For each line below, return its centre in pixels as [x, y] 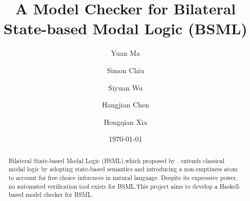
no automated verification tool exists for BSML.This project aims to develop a [113, 186]
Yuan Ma [126, 53]
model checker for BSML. [59, 195]
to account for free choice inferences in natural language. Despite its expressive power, [123, 177]
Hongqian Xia [126, 121]
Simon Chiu [126, 70]
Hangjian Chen [126, 105]
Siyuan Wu [126, 87]
